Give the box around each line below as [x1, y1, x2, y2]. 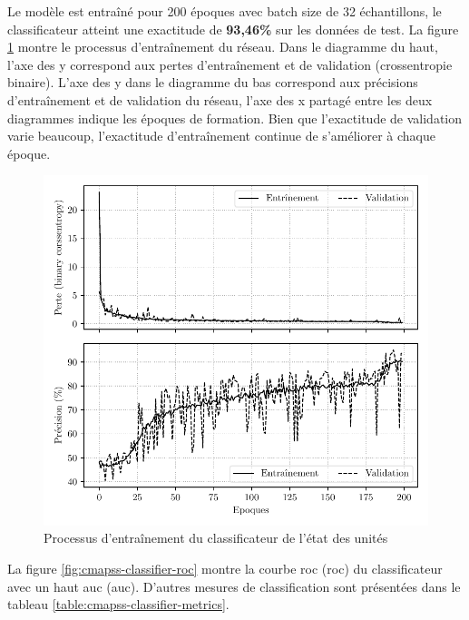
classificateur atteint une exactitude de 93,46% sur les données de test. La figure [7, 19, 459, 38]
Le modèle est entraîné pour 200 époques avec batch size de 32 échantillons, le [7, 2, 442, 20]
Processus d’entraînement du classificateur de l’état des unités [44, 528, 388, 547]
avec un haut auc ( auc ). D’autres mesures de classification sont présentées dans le [7, 576, 461, 595]
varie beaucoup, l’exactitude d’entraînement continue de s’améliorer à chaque [7, 126, 435, 145]
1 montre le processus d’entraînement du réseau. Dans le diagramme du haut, [7, 37, 438, 56]
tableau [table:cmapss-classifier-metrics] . [7, 595, 230, 614]
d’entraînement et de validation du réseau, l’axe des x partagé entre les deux [7, 90, 433, 109]
